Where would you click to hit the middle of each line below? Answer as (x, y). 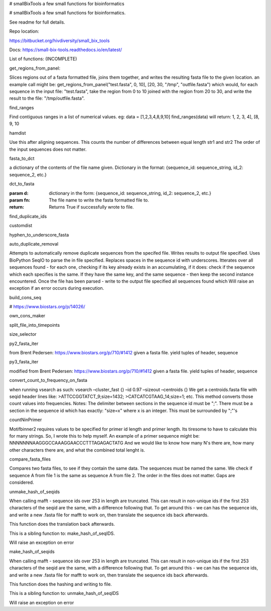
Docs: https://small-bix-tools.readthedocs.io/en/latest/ (66, 50)
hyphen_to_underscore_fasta (39, 235)
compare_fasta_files (30, 459)
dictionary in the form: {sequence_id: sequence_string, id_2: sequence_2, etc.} (130, 193)
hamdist (18, 133)
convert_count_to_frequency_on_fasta (48, 380)
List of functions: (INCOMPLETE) (43, 59)
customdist (21, 226)
